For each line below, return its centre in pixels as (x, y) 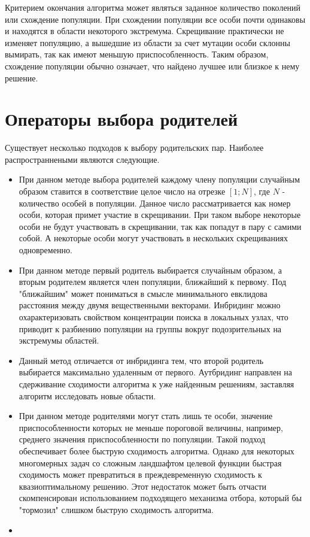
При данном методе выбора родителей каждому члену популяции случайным (159, 179)
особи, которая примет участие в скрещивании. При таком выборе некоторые (160, 215)
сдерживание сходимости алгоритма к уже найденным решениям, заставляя (156, 383)
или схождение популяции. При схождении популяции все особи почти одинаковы (155, 19)
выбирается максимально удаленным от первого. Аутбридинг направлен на (156, 372)
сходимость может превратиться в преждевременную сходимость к (140, 474)
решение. (22, 78)
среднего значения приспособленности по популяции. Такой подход (142, 439)
